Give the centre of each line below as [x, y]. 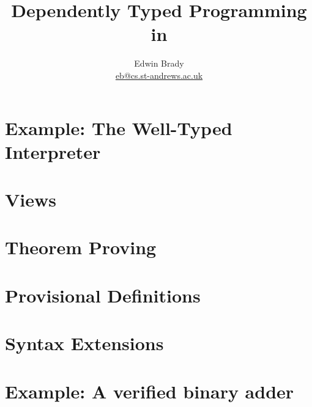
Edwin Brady [159, 63]
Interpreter [53, 151]
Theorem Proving [81, 247]
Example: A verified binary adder [150, 391]
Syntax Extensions [84, 343]
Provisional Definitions [103, 295]
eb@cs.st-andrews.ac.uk [159, 75]
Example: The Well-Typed [119, 127]
